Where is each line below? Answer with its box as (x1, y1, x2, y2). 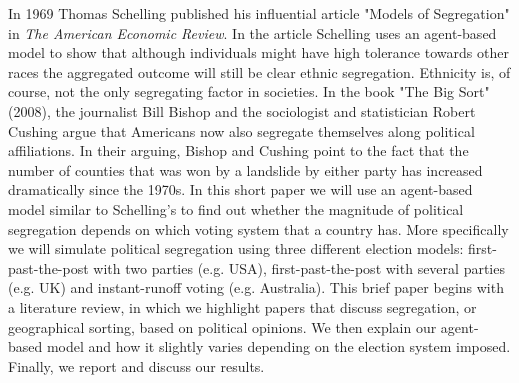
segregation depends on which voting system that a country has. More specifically (8, 218, 509, 239)
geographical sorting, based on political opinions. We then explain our (8, 316, 437, 337)
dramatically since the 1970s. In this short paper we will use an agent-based (8, 179, 473, 200)
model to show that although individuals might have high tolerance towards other (8, 42, 509, 63)
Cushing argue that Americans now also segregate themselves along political (8, 120, 475, 141)
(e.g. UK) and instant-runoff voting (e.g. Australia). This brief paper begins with (8, 277, 504, 298)
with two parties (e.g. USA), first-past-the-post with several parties (93, 257, 505, 278)
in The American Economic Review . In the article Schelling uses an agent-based (8, 22, 497, 43)
